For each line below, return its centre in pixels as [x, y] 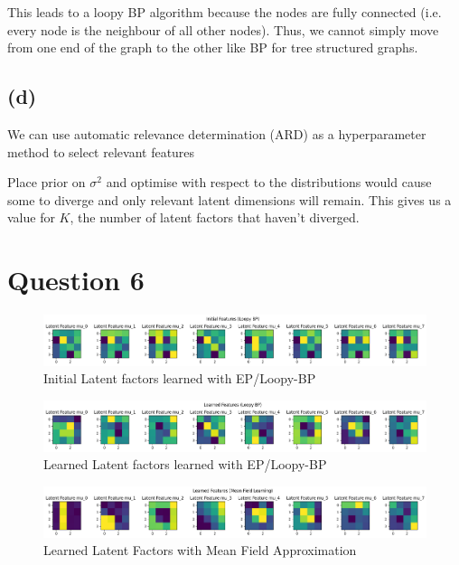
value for [31, 217]
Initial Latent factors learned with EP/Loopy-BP [180, 378]
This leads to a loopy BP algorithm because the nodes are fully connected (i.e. [225, 12]
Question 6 [76, 280]
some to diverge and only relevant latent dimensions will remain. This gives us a [229, 199]
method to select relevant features [101, 151]
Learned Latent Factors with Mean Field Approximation [200, 550]
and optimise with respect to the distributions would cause [269, 182]
